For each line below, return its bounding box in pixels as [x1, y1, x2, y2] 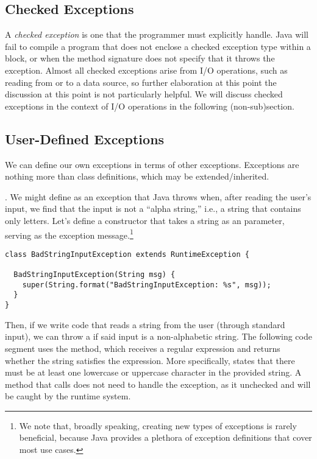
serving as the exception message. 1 [5, 226, 134, 241]
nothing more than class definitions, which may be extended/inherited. [5, 170, 269, 183]
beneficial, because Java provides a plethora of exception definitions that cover [19, 431, 312, 444]
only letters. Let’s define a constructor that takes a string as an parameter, [5, 214, 285, 226]
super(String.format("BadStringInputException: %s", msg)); [22, 280, 271, 289]
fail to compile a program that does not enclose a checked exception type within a [5, 40, 311, 52]
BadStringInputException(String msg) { [13, 270, 176, 279]
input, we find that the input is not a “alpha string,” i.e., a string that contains [5, 202, 301, 215]
